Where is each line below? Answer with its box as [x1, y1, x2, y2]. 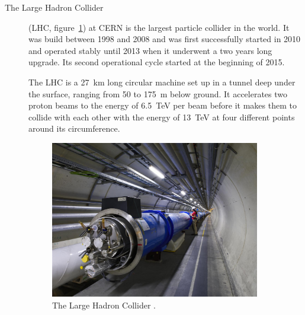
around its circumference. [28, 122, 120, 135]
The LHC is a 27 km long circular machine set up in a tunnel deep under [28, 75, 296, 88]
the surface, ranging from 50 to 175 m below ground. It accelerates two [28, 87, 288, 100]
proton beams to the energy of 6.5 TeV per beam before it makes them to [28, 99, 297, 112]
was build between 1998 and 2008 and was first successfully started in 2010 [28, 33, 301, 45]
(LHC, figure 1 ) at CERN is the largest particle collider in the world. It [28, 21, 290, 33]
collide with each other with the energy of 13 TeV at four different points [28, 110, 295, 123]
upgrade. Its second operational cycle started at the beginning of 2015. [28, 56, 285, 68]
